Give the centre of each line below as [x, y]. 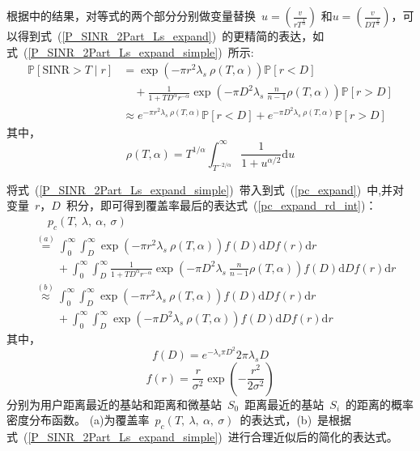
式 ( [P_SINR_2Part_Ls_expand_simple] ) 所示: [130, 51]
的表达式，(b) [276, 420]
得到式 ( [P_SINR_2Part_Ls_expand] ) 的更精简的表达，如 [171, 36]
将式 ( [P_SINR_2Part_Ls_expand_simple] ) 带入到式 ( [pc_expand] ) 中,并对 [206, 189]
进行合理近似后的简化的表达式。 [313, 437]
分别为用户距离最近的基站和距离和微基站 [114, 404]
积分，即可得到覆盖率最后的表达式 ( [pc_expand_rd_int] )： [221, 205]
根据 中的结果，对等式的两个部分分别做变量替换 [131, 15]
